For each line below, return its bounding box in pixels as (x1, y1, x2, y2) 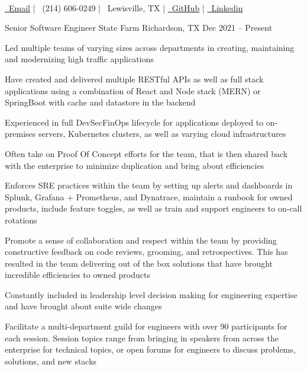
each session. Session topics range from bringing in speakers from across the (5, 331, 279, 344)
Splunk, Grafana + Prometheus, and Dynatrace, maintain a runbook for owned (5, 190, 293, 203)
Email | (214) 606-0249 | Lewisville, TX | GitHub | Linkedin (8, 1, 243, 14)
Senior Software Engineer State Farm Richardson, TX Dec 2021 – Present (5, 21, 273, 34)
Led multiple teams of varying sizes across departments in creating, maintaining (5, 41, 295, 53)
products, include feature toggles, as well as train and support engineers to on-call (5, 202, 302, 215)
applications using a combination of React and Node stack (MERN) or (5, 84, 261, 97)
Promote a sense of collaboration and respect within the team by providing (5, 234, 277, 246)
